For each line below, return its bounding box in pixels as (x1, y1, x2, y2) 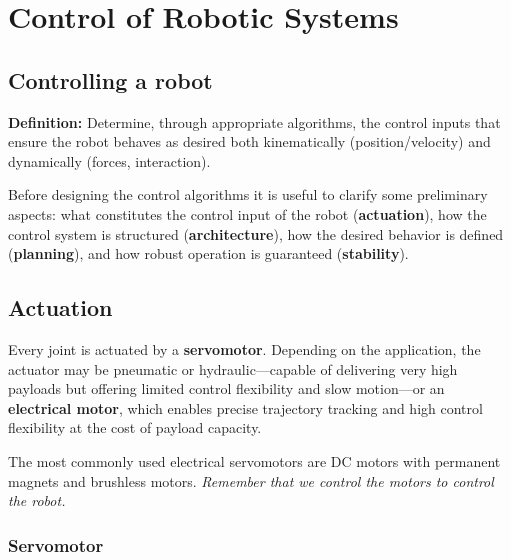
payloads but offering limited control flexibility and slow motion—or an (8, 378, 445, 399)
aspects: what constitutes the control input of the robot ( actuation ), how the (8, 203, 487, 224)
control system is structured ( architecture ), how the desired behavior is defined (8, 223, 504, 244)
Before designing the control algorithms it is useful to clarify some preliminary (8, 184, 488, 205)
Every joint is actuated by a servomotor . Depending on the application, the (8, 338, 481, 359)
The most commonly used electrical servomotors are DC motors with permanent (8, 450, 501, 471)
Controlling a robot (8, 64, 213, 95)
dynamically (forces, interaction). (8, 150, 211, 171)
